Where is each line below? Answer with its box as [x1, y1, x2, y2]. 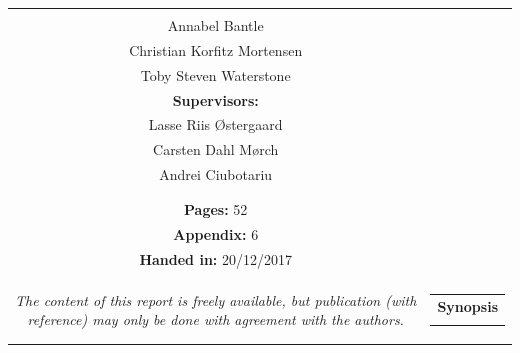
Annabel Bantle [167, 15, 264, 35]
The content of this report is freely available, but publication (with [15, 289, 417, 310]
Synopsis [437, 295, 498, 316]
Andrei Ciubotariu [159, 164, 273, 185]
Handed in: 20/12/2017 [139, 249, 292, 270]
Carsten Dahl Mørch [153, 139, 279, 160]
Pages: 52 [184, 199, 248, 220]
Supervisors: [172, 89, 259, 110]
